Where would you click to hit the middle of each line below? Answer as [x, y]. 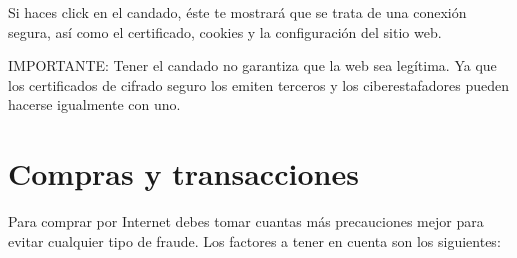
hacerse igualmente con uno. [94, 104]
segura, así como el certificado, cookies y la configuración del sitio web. [225, 31]
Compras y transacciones [183, 173]
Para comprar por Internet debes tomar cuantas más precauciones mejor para [246, 221]
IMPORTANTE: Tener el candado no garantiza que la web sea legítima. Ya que [252, 65]
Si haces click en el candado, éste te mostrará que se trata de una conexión [237, 12]
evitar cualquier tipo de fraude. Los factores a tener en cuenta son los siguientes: [254, 240]
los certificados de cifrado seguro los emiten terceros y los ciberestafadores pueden [258, 84]
